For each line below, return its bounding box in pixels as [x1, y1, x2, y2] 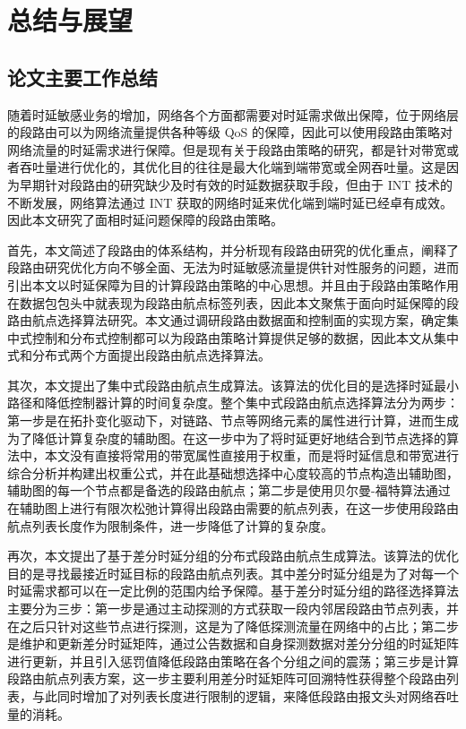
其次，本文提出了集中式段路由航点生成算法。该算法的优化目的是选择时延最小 [7, 375, 459, 394]
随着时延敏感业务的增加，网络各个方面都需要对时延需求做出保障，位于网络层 [7, 105, 459, 124]
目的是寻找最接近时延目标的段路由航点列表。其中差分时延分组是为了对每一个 [7, 563, 459, 582]
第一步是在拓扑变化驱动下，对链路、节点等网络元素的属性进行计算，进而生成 [7, 411, 459, 430]
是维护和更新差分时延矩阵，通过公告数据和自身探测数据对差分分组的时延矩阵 [7, 634, 459, 653]
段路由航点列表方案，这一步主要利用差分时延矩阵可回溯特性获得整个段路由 [7, 669, 446, 688]
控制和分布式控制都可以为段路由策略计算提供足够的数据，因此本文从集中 [31, 328, 459, 347]
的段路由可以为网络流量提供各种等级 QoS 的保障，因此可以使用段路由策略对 [7, 123, 453, 142]
